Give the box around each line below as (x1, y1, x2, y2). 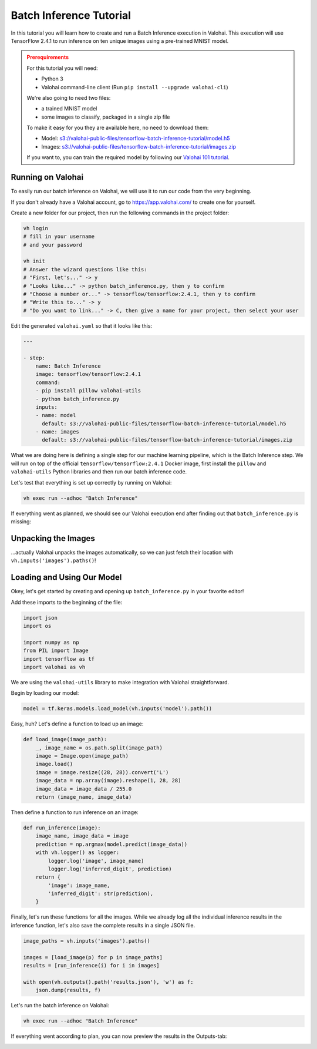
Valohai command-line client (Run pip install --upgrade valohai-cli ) (41, 83, 228, 90)
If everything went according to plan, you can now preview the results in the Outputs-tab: (11, 1033, 227, 1040)
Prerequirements (26, 53, 69, 61)
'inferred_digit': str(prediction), (48, 890, 154, 897)
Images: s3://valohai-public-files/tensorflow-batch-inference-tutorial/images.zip (41, 143, 237, 150)
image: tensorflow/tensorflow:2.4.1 (35, 371, 141, 378)
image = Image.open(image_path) (35, 752, 129, 759)
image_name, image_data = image (35, 833, 129, 839)
